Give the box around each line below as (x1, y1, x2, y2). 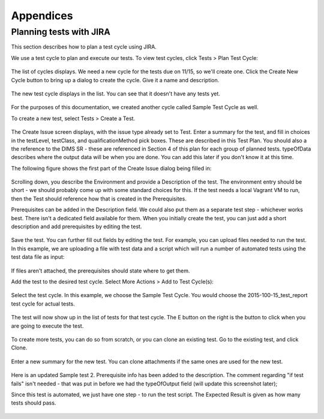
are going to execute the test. (11, 322, 84, 330)
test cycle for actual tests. (11, 300, 75, 307)
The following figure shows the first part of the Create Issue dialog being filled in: (11, 164, 212, 172)
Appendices (11, 9, 73, 22)
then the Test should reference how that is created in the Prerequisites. (11, 195, 187, 202)
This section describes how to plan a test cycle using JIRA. (11, 43, 157, 50)
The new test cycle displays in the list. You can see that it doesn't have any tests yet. (11, 90, 220, 97)
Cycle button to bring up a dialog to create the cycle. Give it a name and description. (11, 76, 220, 83)
